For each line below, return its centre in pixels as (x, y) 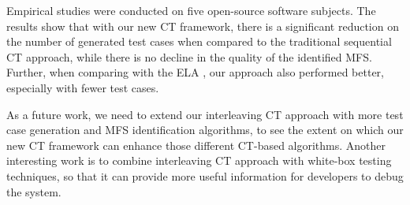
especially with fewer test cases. (83, 87)
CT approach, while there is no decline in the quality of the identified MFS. (189, 56)
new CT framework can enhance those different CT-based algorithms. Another (196, 145)
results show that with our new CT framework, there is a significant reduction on (203, 26)
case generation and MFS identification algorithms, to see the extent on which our (205, 130)
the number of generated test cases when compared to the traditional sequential (199, 41)
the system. (34, 191)
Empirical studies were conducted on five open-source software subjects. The (191, 10)
